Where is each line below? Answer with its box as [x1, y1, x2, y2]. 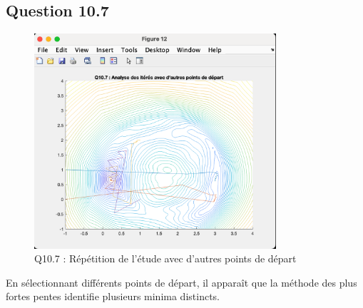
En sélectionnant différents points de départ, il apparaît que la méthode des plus [6, 274, 357, 289]
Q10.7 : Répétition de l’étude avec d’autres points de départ [34, 251, 297, 266]
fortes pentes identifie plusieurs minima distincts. [6, 289, 220, 304]
